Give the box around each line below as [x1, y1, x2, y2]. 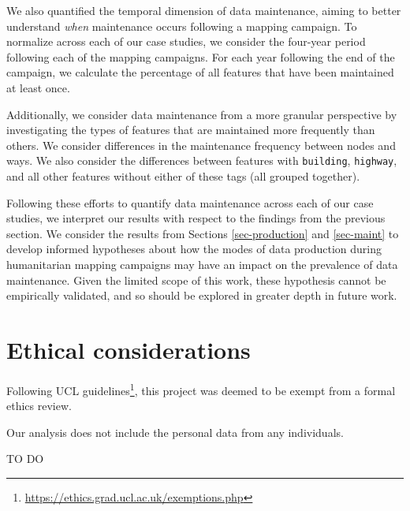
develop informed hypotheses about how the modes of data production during [6, 241, 382, 257]
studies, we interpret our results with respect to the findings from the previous [6, 210, 386, 226]
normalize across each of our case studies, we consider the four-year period [6, 33, 366, 50]
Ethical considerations [6, 333, 251, 365]
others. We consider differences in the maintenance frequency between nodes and [6, 136, 396, 153]
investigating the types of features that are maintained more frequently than [6, 121, 375, 138]
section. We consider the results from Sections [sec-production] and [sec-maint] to [6, 225, 399, 241]
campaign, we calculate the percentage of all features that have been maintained [6, 64, 394, 80]
